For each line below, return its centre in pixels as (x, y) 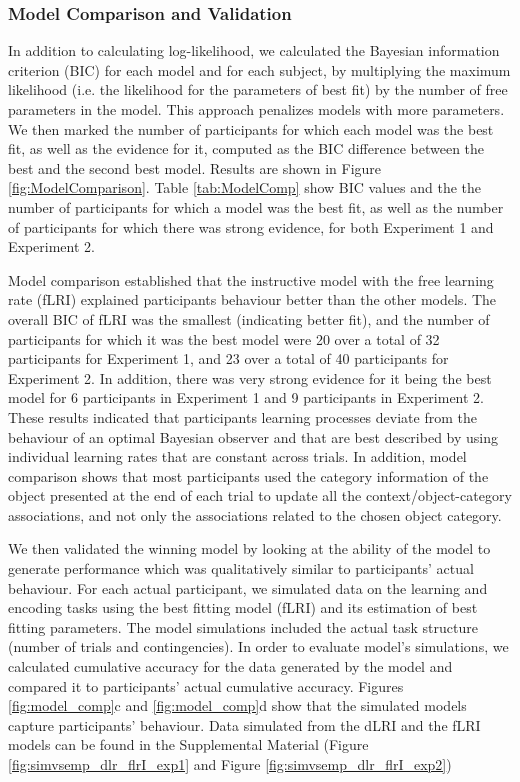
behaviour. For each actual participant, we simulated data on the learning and (248, 587)
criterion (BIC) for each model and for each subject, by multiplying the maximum (259, 69)
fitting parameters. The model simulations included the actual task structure (243, 626)
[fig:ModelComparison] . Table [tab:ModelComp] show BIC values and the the (245, 187)
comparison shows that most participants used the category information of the (248, 475)
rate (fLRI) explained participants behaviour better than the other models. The (252, 299)
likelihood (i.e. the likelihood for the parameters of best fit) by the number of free (258, 89)
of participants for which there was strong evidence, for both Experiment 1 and (251, 226)
